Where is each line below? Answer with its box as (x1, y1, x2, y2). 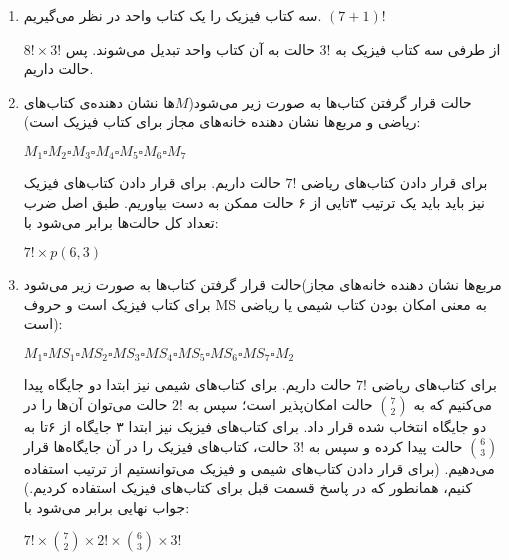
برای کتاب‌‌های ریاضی (371, 374, 497, 395)
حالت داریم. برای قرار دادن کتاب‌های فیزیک (23, 172, 281, 193)
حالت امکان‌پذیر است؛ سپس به (187, 394, 373, 415)
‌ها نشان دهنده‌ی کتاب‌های (23, 91, 175, 112)
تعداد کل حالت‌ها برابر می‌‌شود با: (23, 211, 219, 232)
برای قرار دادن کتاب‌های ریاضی (301, 172, 488, 193)
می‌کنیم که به (413, 394, 492, 415)
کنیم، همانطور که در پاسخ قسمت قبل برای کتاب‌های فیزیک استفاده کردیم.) (23, 477, 473, 498)
